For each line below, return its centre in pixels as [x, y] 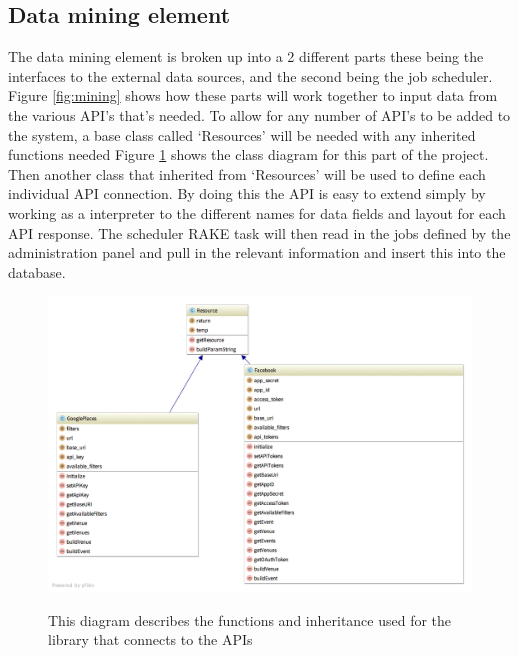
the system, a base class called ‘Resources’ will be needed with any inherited [242, 134]
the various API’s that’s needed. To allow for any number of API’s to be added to [259, 114]
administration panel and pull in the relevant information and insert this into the [257, 252]
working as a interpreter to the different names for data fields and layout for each [257, 212]
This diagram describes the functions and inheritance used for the [250, 619]
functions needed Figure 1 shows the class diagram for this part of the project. [248, 154]
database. [37, 271]
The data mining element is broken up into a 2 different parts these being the [246, 56]
